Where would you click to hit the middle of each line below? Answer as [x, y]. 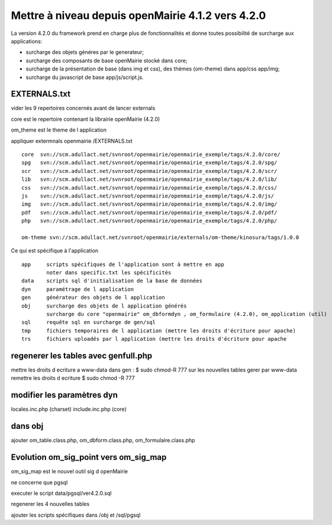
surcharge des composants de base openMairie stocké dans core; [107, 60]
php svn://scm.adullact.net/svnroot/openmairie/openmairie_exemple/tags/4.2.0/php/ [149, 221]
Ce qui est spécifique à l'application [55, 251]
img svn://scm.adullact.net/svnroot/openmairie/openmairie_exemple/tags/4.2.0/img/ [149, 204]
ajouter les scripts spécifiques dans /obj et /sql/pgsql [76, 515]
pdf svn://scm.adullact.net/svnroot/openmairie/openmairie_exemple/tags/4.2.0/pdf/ [149, 212]
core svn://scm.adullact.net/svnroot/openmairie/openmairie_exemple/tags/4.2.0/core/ [151, 154]
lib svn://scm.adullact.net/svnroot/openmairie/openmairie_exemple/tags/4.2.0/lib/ [149, 180]
